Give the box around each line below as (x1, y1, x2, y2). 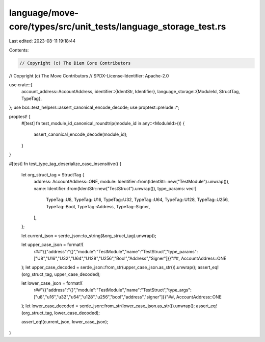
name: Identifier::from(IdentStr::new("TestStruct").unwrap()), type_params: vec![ (33, 185, 196, 191)
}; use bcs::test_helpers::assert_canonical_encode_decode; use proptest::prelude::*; (9, 104, 180, 110)
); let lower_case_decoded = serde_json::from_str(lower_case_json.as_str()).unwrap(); (21, 303, 195, 309)
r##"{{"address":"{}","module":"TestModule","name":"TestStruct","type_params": (33, 248, 198, 254)
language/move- (9, 7, 79, 18)
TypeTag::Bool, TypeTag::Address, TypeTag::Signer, (46, 203, 150, 209)
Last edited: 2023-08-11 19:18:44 (9, 38, 76, 44)
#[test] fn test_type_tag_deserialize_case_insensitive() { (9, 161, 122, 167)
